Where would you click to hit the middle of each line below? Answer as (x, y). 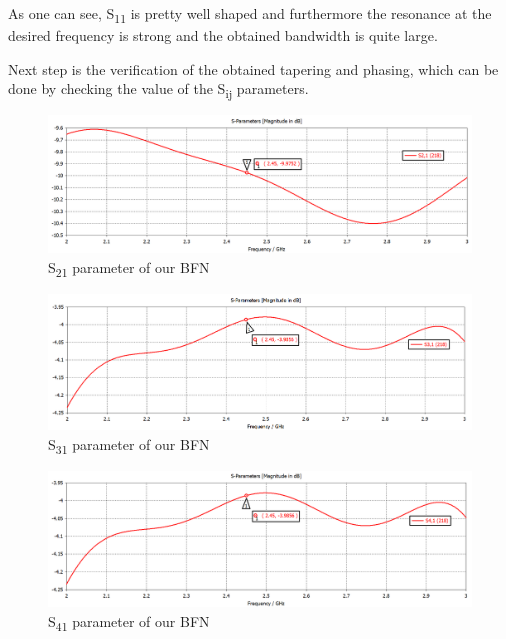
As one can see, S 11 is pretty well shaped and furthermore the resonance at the (250, 14)
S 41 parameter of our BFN (129, 622)
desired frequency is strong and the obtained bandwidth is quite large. (223, 35)
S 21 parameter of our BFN (129, 268)
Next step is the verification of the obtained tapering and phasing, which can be (253, 68)
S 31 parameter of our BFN (129, 445)
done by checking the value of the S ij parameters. (158, 90)
